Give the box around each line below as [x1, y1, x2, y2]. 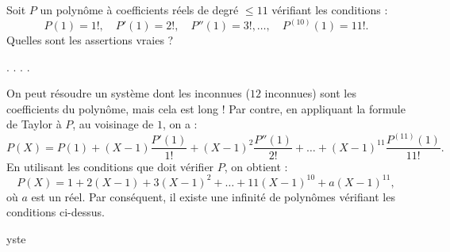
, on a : [162, 116, 198, 132]
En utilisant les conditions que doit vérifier [6, 158, 214, 174]
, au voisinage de [72, 116, 154, 132]
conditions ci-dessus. [6, 204, 105, 220]
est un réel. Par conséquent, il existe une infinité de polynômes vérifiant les [31, 188, 395, 204]
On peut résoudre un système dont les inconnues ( [6, 85, 250, 101]
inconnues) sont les [264, 85, 356, 101]
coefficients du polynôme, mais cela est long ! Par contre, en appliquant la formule [6, 100, 406, 116]
